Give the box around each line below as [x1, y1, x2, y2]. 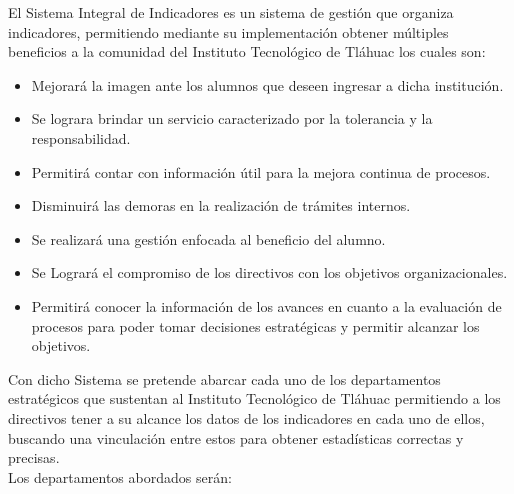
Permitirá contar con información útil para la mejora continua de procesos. [31, 161, 491, 182]
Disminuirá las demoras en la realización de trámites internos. [31, 195, 411, 216]
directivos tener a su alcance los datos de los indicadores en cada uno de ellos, [8, 407, 485, 428]
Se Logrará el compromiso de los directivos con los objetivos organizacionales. [31, 262, 508, 283]
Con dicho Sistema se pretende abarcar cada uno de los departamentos [8, 368, 441, 389]
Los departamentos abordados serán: [8, 466, 232, 487]
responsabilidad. [31, 127, 131, 148]
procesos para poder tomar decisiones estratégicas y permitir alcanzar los [31, 315, 480, 336]
